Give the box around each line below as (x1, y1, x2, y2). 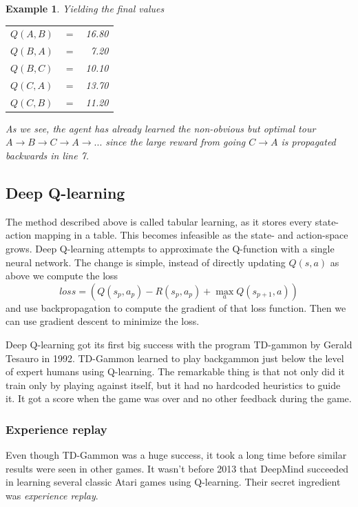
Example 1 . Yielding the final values (6, 1, 165, 15)
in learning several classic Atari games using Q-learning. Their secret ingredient (6, 475, 341, 489)
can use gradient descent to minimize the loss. (6, 314, 200, 328)
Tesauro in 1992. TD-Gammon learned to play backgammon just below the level (6, 350, 344, 365)
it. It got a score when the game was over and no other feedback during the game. (6, 391, 352, 406)
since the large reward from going (105, 135, 246, 149)
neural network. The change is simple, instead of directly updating (6, 255, 286, 269)
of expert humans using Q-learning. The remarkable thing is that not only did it (6, 364, 345, 379)
